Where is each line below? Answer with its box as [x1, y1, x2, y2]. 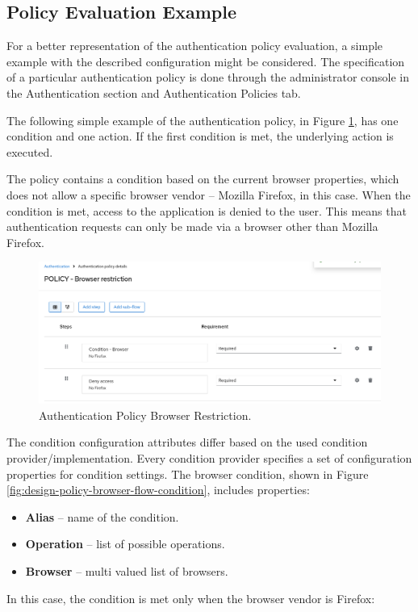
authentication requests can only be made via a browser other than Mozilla [6, 218, 378, 235]
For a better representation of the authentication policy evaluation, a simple [6, 37, 383, 54]
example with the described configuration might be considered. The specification [6, 52, 405, 69]
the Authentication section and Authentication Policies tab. [6, 84, 301, 101]
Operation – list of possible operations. [25, 535, 225, 552]
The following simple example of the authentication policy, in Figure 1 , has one [6, 111, 399, 128]
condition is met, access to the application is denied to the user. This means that [6, 202, 407, 219]
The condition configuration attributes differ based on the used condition [6, 434, 368, 451]
